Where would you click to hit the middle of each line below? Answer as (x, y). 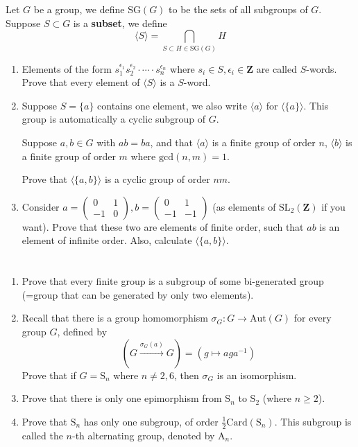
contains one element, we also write (172, 105)
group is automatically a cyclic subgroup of (114, 119)
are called (276, 68)
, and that (172, 142)
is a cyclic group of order (157, 179)
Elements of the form (67, 68)
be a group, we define (79, 9)
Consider (41, 206)
